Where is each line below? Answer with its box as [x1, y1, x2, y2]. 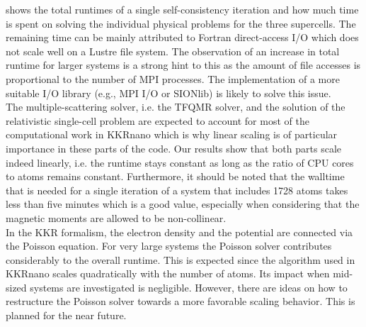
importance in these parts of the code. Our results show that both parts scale [6, 140, 341, 155]
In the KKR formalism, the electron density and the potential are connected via [6, 224, 353, 239]
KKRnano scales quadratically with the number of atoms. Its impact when [6, 266, 330, 281]
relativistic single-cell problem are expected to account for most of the [6, 113, 309, 128]
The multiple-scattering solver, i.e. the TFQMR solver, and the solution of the [6, 99, 345, 114]
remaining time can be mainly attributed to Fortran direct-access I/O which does [6, 30, 359, 45]
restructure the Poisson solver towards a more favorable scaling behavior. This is [6, 294, 355, 309]
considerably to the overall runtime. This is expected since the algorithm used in [6, 252, 355, 267]
